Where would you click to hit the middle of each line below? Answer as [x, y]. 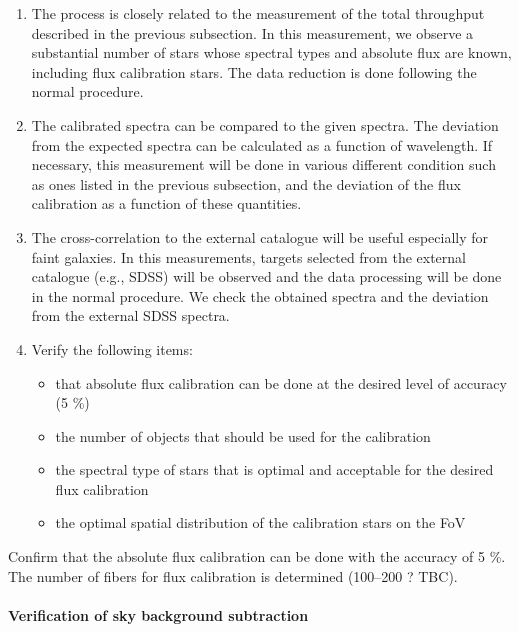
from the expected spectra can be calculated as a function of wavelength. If [262, 144]
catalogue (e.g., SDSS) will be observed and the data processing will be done [266, 276]
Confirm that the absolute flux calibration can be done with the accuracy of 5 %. [257, 556]
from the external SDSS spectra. [130, 315]
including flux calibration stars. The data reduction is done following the [254, 71]
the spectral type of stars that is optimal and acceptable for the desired [274, 469]
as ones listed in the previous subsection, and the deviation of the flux [246, 183]
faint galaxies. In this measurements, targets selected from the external [248, 256]
